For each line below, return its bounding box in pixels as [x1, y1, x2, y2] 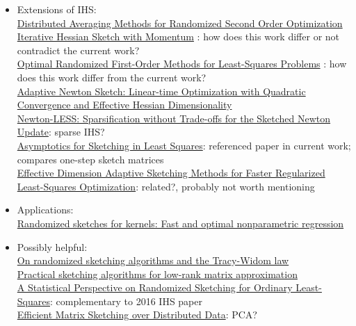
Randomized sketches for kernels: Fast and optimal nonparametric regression [17, 215, 344, 230]
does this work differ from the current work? [17, 70, 207, 84]
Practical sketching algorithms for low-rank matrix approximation [17, 266, 298, 281]
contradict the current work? [17, 42, 140, 57]
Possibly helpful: [17, 239, 88, 254]
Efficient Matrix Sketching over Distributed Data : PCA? [17, 307, 257, 322]
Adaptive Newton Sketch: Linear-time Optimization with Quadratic [17, 83, 306, 98]
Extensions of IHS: [17, 2, 97, 16]
